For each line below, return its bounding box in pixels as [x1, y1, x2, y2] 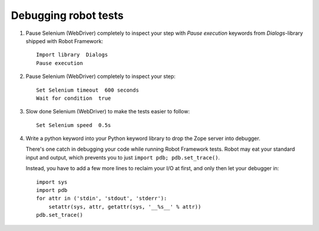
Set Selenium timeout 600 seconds [36, 86, 139, 93]
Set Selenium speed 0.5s [36, 122, 112, 128]
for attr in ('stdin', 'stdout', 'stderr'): [36, 195, 168, 202]
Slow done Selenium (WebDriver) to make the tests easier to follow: [25, 108, 190, 115]
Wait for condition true [36, 95, 112, 102]
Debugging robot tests [11, 9, 124, 22]
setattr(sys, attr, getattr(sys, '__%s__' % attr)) [48, 203, 201, 210]
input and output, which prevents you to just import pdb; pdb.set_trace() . [25, 154, 220, 161]
